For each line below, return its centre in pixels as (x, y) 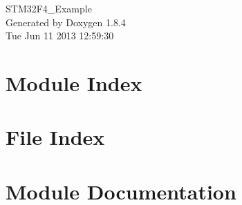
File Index (55, 137)
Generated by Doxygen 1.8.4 (66, 22)
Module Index (74, 82)
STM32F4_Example (49, 8)
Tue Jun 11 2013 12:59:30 (60, 36)
